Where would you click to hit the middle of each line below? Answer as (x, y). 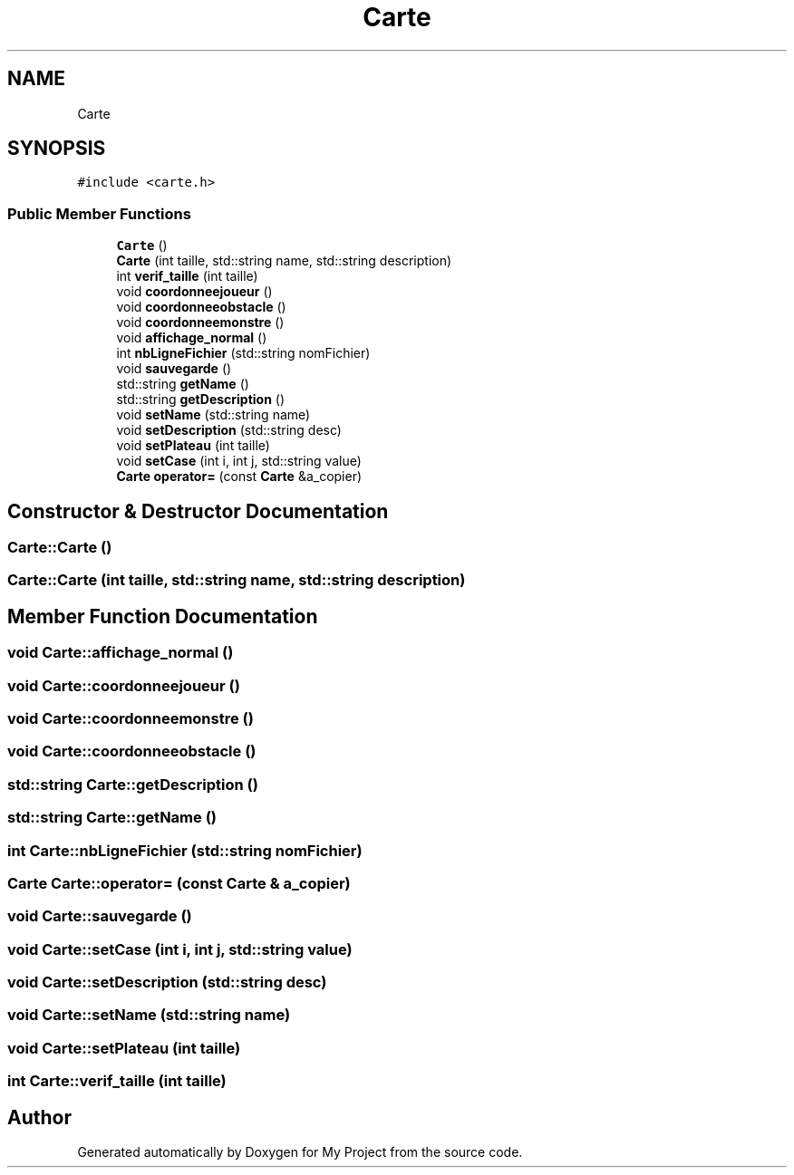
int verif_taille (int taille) (187, 276)
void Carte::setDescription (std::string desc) (167, 982)
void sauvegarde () (174, 369)
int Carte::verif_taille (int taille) (117, 1081)
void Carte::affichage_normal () (121, 653)
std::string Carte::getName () (112, 818)
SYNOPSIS (57, 149)
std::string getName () (183, 384)
